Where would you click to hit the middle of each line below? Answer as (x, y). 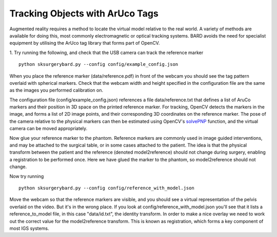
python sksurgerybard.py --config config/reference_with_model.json (106, 188)
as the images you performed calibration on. (56, 90)
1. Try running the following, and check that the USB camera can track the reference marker (106, 52)
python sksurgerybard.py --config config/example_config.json (98, 65)
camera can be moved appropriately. (48, 129)
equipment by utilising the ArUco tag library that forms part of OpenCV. (85, 43)
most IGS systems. (29, 228)
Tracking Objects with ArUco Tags (84, 13)
